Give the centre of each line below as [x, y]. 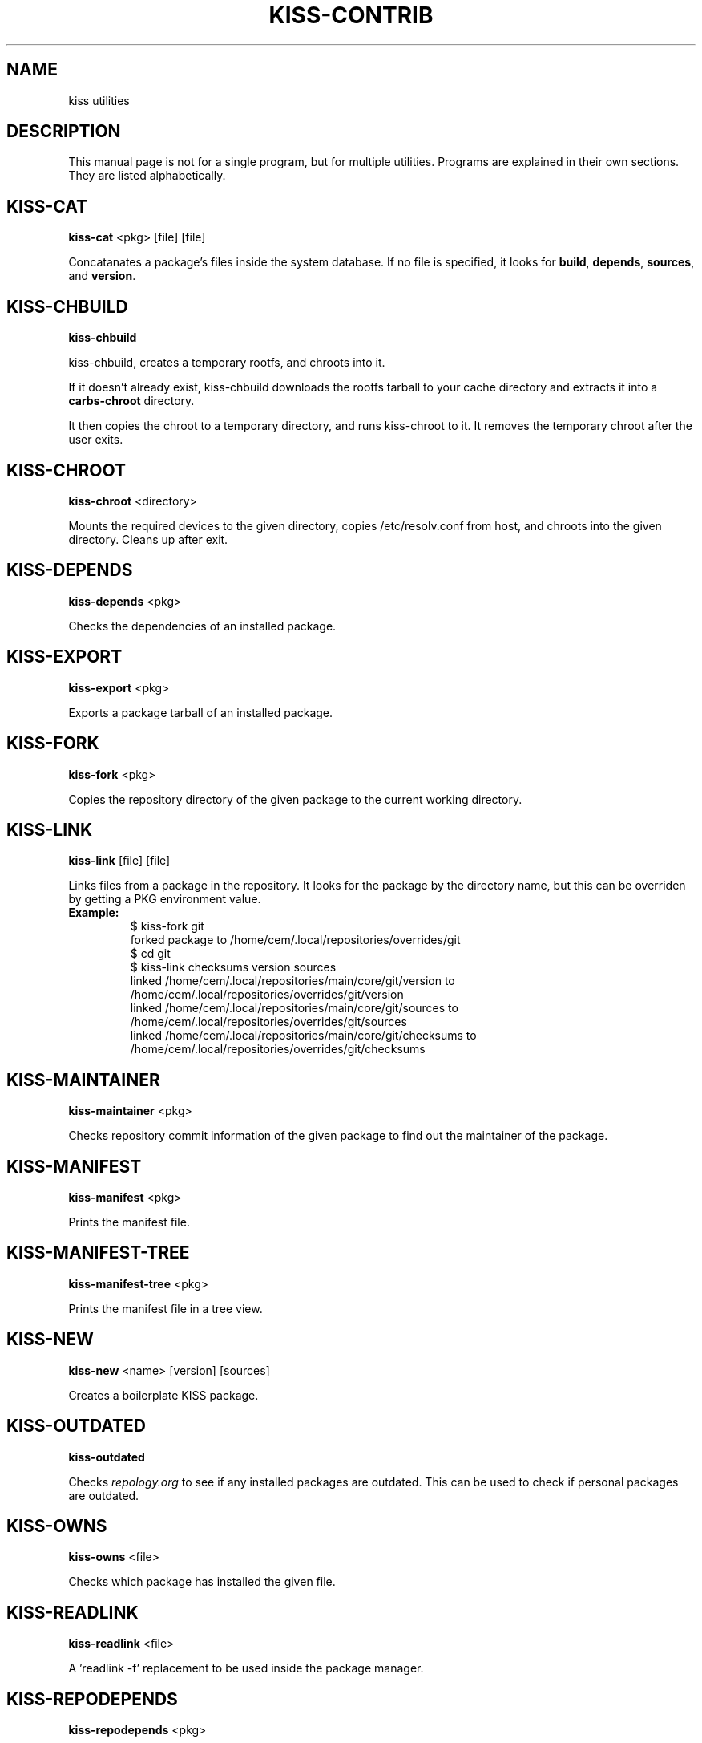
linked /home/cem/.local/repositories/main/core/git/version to [292, 981]
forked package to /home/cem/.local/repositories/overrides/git [295, 940]
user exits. [96, 440]
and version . [102, 276]
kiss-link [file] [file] [119, 861]
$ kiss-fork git [167, 926]
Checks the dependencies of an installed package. [202, 626]
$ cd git [150, 954]
